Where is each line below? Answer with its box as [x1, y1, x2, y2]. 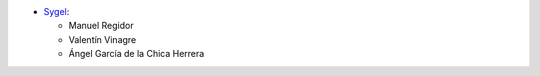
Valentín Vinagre [68, 33, 137, 45]
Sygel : [43, 6, 70, 17]
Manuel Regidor [68, 20, 134, 32]
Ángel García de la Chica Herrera [68, 48, 205, 60]
